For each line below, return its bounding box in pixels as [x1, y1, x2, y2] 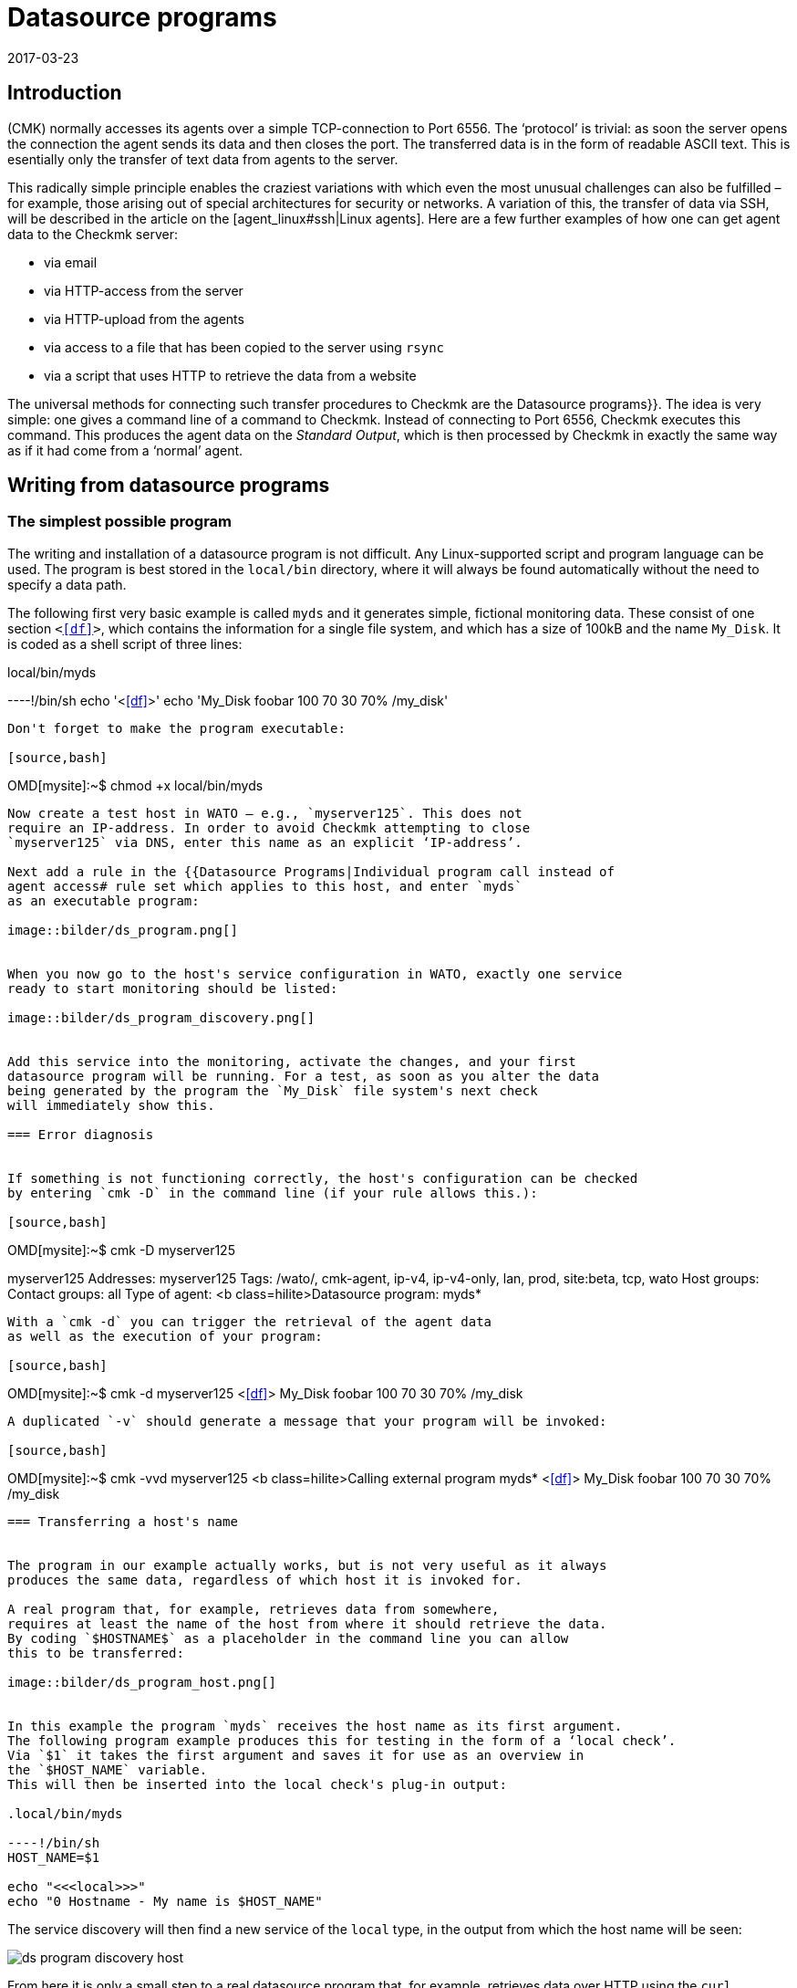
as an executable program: [7, 893, 200, 908]
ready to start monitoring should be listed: [7, 980, 338, 996]
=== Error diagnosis [7, 1126, 154, 1142]
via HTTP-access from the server [44, 282, 243, 298]
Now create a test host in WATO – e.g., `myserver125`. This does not [7, 805, 523, 821]
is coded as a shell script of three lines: [7, 635, 243, 652]
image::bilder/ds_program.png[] [7, 922, 238, 937]
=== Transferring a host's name [7, 1513, 238, 1529]
